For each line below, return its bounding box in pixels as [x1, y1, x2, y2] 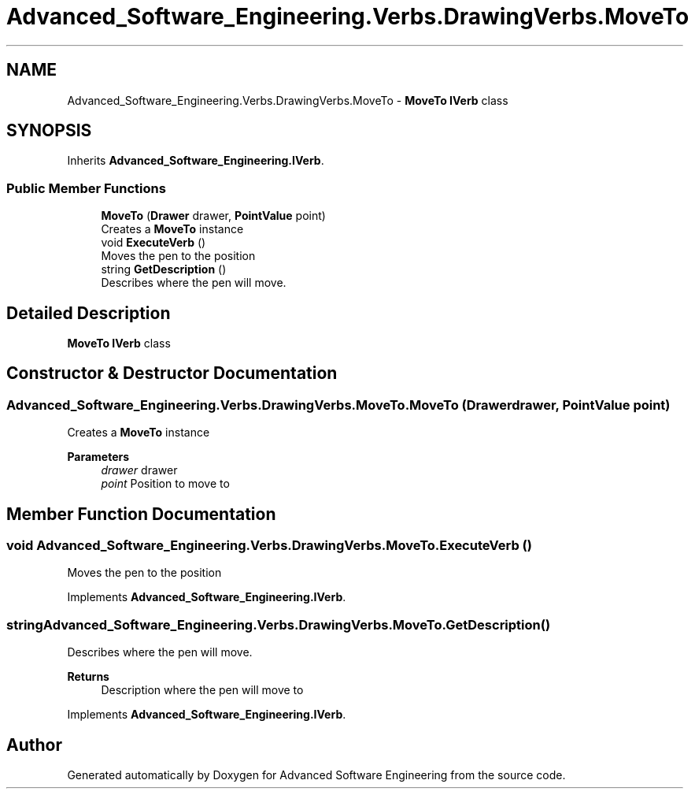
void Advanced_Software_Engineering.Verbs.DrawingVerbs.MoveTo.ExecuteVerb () [6, 537, 532, 554]
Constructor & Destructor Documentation [6, 363, 338, 384]
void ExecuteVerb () [101, 236, 206, 250]
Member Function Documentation [6, 503, 276, 524]
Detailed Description [6, 303, 171, 323]
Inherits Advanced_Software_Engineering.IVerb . [67, 154, 324, 168]
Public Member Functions [6, 180, 166, 196]
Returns [67, 670, 109, 684]
